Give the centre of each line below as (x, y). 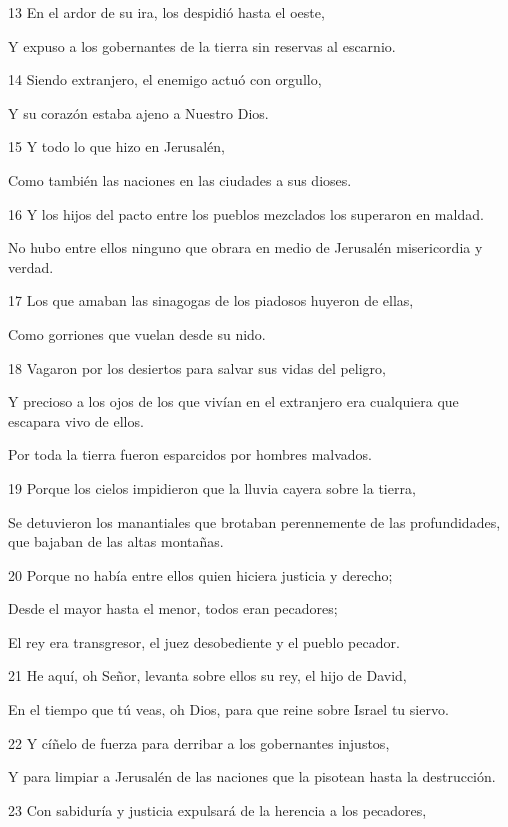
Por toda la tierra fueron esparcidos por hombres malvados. (190, 454)
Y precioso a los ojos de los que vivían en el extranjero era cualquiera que (233, 401)
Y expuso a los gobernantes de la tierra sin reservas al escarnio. (202, 45)
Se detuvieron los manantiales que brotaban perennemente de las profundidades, (254, 521)
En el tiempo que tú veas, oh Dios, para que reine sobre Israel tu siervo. (228, 709)
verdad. (31, 266)
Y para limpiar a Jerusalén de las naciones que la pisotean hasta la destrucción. (252, 776)
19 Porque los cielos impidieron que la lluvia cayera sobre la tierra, (212, 487)
